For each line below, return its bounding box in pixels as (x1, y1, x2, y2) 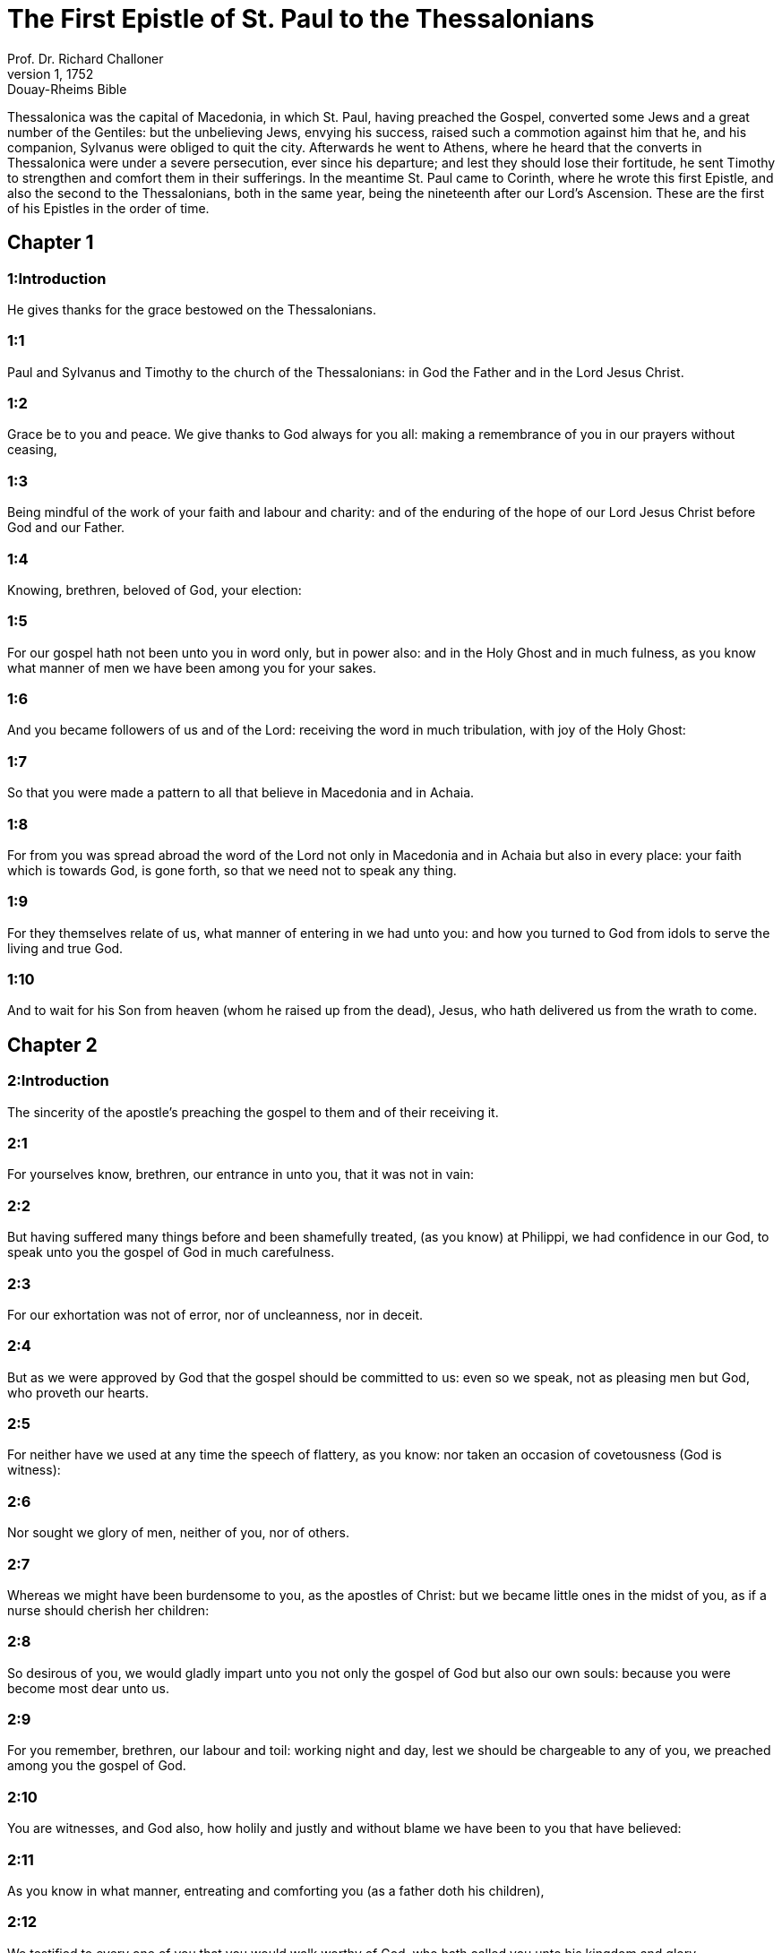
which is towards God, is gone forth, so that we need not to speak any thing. (7, 862, 457, 878)
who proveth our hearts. (7, 1384, 150, 1400)
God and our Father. (7, 520, 125, 536)
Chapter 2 (7, 1033, 98, 1056)
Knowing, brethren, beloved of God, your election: (7, 581, 302, 598)
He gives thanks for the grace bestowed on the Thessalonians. (7, 301, 376, 317)
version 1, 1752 (7, 65, 94, 82)
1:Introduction (7, 269, 107, 288)
